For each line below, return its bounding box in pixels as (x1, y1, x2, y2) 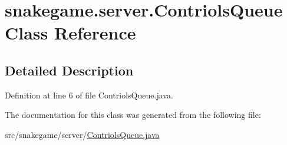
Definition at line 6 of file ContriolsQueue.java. (5, 88, 173, 101)
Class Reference (5, 21, 136, 45)
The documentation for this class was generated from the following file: (5, 108, 261, 121)
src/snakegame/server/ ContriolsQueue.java (5, 128, 160, 140)
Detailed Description (5, 61, 134, 79)
